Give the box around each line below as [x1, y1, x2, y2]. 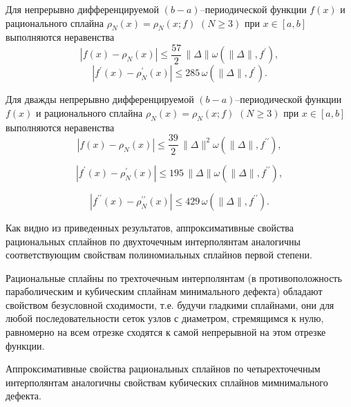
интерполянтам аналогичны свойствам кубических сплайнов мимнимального [6, 375, 328, 389]
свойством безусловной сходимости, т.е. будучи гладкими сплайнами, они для [6, 297, 334, 312]
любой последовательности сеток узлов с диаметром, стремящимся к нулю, [6, 311, 324, 325]
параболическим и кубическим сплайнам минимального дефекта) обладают [6, 284, 323, 299]
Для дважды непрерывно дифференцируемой [6, 92, 194, 106]
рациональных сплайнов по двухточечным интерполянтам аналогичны [6, 234, 301, 248]
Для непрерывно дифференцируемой [6, 2, 159, 16]
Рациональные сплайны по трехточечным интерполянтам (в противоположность [6, 270, 342, 285]
